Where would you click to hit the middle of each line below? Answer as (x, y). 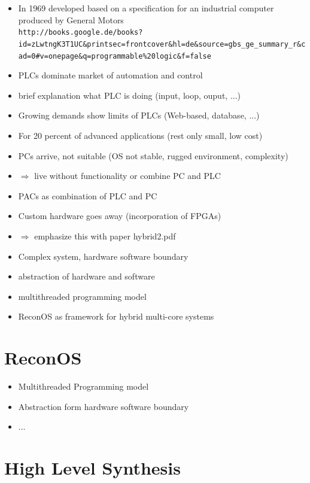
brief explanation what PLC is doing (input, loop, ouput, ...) (130, 95)
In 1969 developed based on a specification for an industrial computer (146, 8)
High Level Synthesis (92, 467)
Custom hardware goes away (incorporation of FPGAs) (120, 216)
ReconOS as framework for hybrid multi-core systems (116, 316)
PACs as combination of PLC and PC (88, 195)
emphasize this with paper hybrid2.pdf (105, 236)
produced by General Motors (71, 19)
